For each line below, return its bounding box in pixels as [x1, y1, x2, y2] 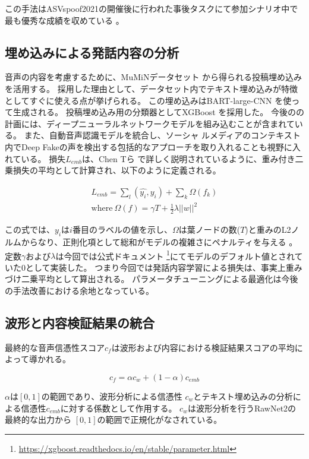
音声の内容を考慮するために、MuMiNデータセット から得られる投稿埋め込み [5, 71, 302, 83]
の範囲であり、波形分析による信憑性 [41, 390, 182, 402]
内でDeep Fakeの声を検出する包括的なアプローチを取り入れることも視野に [5, 140, 292, 153]
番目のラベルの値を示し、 [72, 223, 172, 236]
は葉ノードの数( [178, 223, 241, 236]
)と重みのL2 [245, 223, 291, 236]
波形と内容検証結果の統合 [5, 313, 154, 331]
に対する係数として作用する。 [60, 401, 177, 414]
